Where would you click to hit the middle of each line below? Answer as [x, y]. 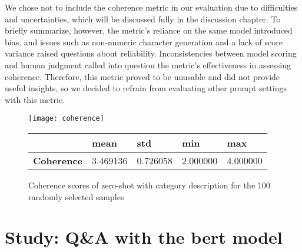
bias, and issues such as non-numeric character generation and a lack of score [144, 42]
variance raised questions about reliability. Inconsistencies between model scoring [151, 53]
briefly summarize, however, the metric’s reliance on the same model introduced [149, 30]
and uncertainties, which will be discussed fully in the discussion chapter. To [143, 19]
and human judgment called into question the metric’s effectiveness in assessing [148, 64]
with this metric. [35, 99]
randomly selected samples [76, 196]
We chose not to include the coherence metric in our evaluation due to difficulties [151, 7]
